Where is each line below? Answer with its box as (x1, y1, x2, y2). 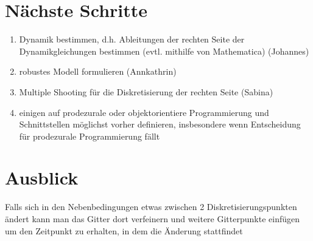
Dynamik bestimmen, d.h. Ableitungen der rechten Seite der (19, 33, 245, 46)
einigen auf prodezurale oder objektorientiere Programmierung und (19, 106, 269, 118)
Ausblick (5, 165, 79, 190)
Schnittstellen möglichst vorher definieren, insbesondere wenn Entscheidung (19, 118, 301, 131)
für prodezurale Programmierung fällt (19, 129, 160, 142)
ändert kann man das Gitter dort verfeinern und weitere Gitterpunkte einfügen (5, 212, 300, 225)
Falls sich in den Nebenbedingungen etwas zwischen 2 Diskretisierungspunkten (5, 200, 297, 213)
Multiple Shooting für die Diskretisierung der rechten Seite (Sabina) (19, 85, 273, 98)
